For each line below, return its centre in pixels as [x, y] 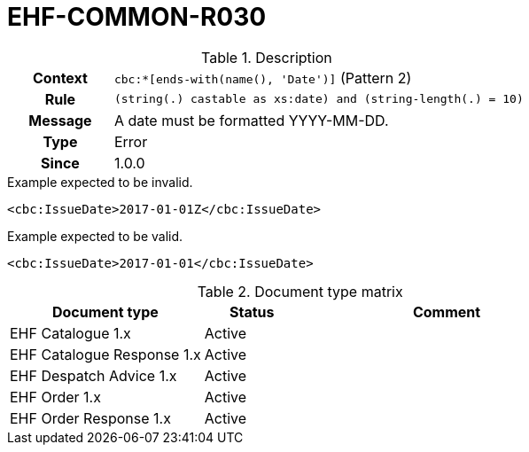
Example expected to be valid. [95, 236]
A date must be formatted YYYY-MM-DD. [251, 120]
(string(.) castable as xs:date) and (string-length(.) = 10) [319, 99]
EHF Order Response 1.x [90, 418]
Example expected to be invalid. [100, 182]
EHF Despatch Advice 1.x [93, 375]
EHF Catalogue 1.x [70, 333]
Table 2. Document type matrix [300, 291]
